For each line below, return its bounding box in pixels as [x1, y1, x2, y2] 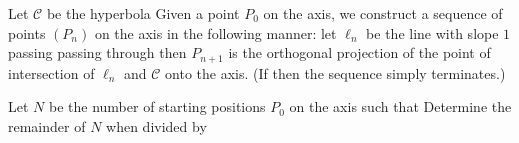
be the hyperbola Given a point [46, 3, 240, 23]
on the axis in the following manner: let [94, 22, 337, 43]
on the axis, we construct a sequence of [263, 3, 503, 23]
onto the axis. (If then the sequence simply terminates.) [165, 62, 506, 83]
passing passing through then [8, 42, 187, 63]
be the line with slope [366, 22, 499, 43]
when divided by [106, 115, 207, 136]
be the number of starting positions [48, 96, 266, 117]
